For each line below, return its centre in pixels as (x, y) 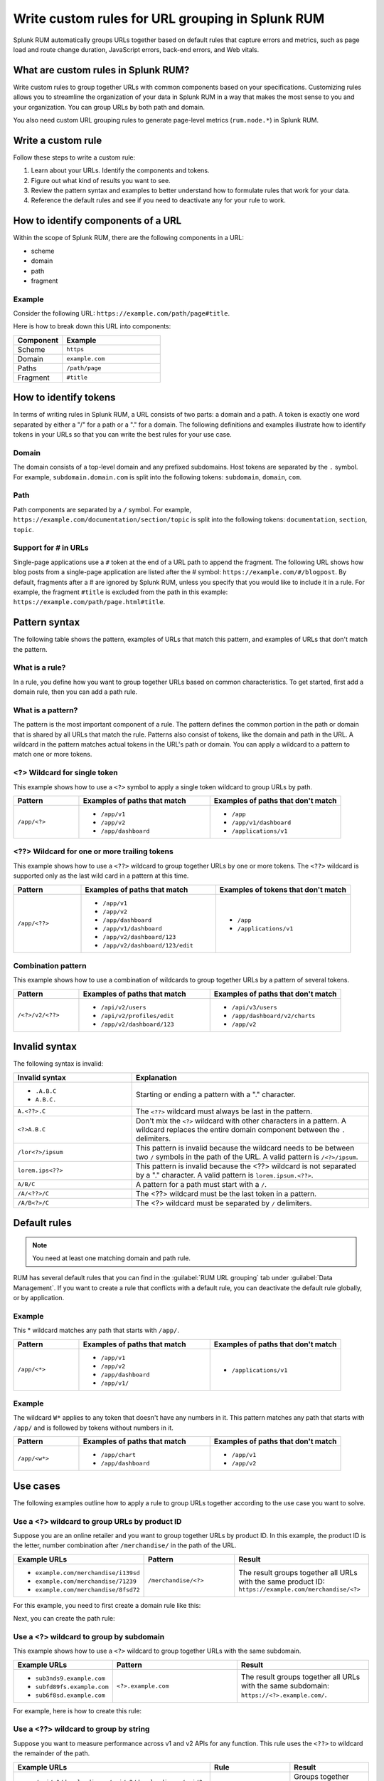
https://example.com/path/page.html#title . (89, 602)
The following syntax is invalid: (58, 1064)
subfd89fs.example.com (72, 1687)
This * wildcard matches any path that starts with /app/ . (96, 1330)
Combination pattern (50, 965)
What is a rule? (39, 668)
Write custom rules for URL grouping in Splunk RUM (169, 19)
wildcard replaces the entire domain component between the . (240, 1129)
